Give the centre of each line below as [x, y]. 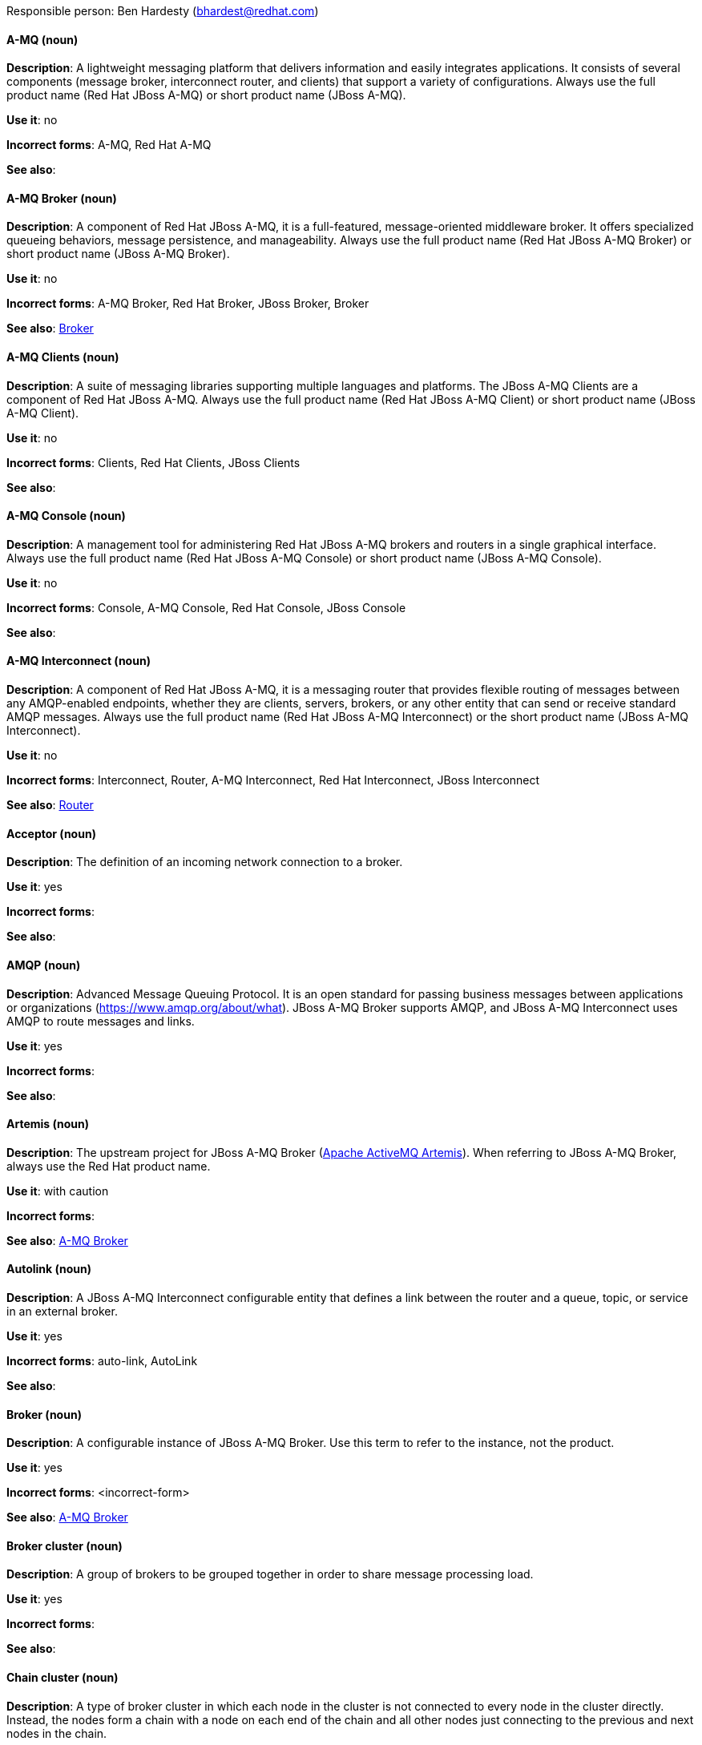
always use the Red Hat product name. [109, 1166]
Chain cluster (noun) [63, 1678]
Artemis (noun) [48, 1124]
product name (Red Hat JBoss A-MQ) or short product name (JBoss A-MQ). [206, 95]
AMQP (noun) [44, 965]
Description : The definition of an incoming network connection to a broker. [205, 862]
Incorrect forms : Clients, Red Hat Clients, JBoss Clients [153, 462]
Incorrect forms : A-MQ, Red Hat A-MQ [109, 145]
